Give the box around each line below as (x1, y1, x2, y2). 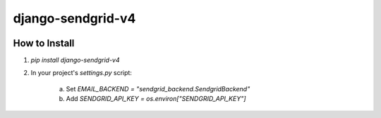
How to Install (13, 37, 75, 49)
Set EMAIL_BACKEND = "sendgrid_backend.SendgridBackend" (66, 84, 250, 93)
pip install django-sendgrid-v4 (30, 56, 120, 65)
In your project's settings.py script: (30, 69, 132, 77)
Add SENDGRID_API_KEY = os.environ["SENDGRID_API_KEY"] (66, 95, 246, 103)
